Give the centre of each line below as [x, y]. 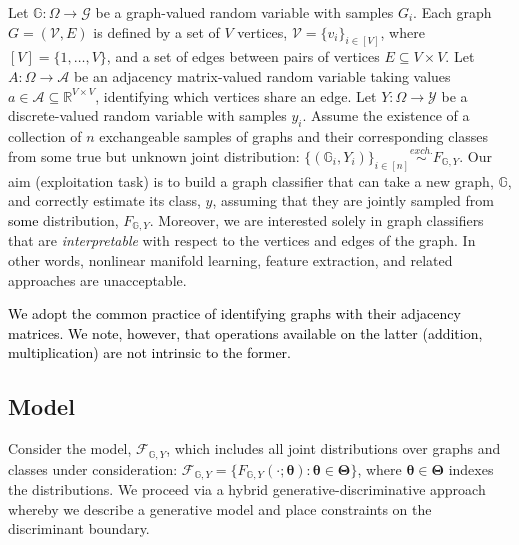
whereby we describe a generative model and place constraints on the [220, 508]
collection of [45, 136]
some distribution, [63, 219]
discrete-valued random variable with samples [147, 115]
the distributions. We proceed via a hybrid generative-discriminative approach [247, 489]
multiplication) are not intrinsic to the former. [149, 352]
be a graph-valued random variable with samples [244, 12]
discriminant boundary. [79, 528]
